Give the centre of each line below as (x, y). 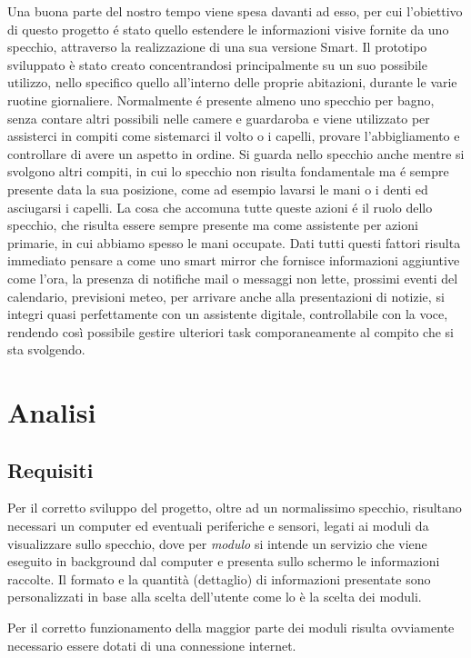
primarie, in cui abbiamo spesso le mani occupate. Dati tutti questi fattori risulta (234, 242)
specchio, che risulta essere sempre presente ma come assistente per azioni (213, 225)
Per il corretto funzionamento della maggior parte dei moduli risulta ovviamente (231, 628)
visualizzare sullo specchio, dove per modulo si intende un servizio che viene (217, 543)
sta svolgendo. (46, 349)
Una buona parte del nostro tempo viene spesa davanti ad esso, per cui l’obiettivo (235, 11)
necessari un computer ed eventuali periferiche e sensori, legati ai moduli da (218, 526)
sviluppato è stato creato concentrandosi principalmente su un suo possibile (217, 64)
